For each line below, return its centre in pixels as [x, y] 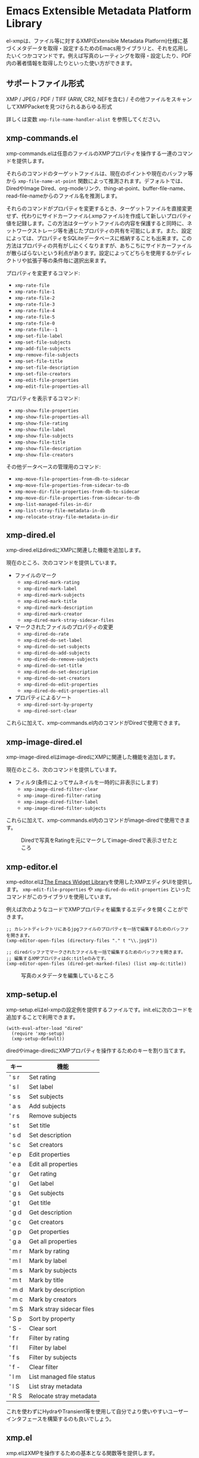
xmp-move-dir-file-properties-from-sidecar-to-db [77, 498]
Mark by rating [49, 1251]
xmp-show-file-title [40, 442]
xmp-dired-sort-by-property [58, 705]
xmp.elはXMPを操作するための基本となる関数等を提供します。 [82, 1453]
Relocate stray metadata [62, 1396]
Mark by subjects [53, 1270]
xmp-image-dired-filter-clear [61, 790]
